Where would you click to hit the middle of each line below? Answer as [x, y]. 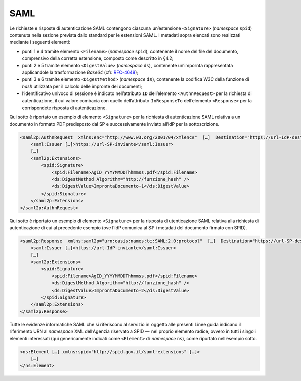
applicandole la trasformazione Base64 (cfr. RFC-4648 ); [80, 72]
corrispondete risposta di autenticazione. [64, 108]
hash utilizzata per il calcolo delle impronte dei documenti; [82, 86]
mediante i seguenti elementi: [40, 42]
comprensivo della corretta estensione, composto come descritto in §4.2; [98, 58]
